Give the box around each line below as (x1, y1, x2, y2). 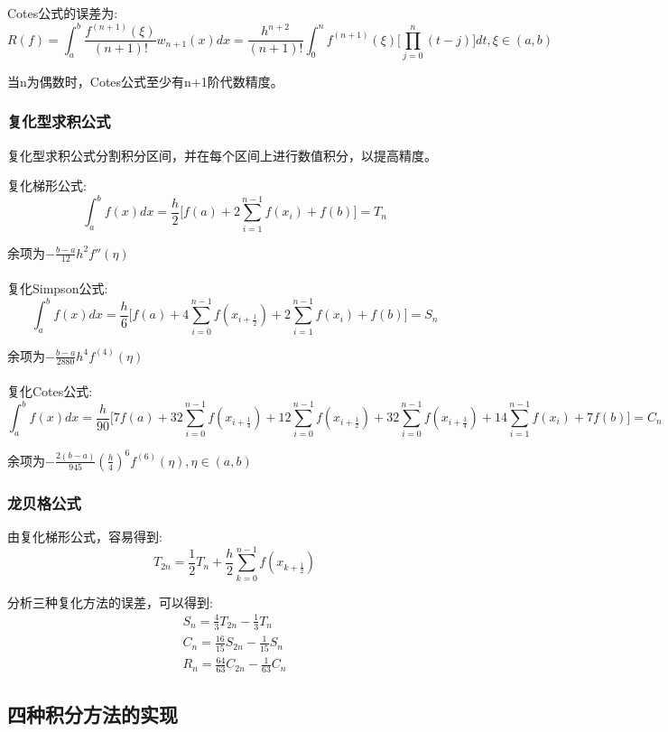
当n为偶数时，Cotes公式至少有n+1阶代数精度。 (7, 71, 283, 90)
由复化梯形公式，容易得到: (7, 527, 162, 546)
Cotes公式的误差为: (7, 4, 118, 22)
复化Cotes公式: (7, 381, 93, 400)
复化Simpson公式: (7, 279, 108, 298)
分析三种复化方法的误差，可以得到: (7, 592, 213, 611)
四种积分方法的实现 (7, 700, 178, 728)
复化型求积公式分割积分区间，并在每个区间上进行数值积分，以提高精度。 (7, 145, 437, 164)
